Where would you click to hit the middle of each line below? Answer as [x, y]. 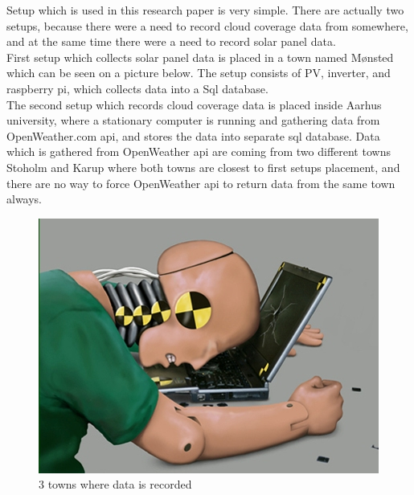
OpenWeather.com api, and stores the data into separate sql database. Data [193, 135]
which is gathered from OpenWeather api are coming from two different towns [199, 151]
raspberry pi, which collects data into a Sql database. [137, 88]
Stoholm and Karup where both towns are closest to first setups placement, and [203, 167]
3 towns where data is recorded [115, 484]
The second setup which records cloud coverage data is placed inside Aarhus [194, 104]
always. [25, 199]
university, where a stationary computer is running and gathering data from [193, 120]
